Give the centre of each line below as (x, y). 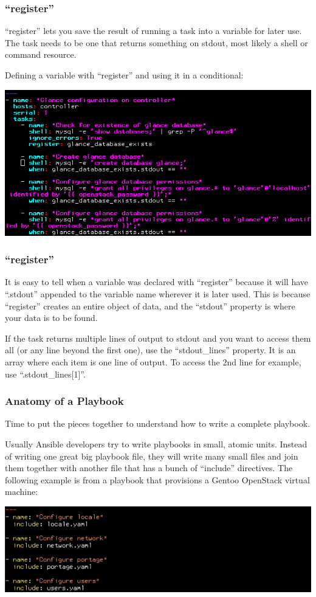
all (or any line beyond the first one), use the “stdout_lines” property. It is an (150, 350)
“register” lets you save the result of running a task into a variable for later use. (153, 31)
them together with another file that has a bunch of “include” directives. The (149, 468)
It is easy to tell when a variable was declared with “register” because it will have (157, 282)
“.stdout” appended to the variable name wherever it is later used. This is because (158, 294)
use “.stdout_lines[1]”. (45, 374)
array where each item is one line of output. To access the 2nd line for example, (153, 362)
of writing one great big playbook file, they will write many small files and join (152, 456)
